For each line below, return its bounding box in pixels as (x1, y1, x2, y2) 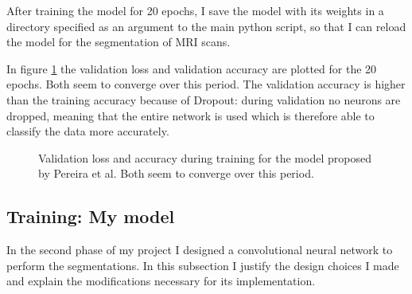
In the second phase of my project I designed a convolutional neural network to (6, 241, 393, 258)
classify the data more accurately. (6, 123, 169, 139)
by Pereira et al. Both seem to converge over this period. (38, 165, 314, 182)
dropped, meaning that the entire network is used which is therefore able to (6, 107, 375, 123)
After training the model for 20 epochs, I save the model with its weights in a (6, 2, 384, 18)
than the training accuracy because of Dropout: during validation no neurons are (6, 91, 401, 108)
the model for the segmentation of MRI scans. (6, 33, 231, 50)
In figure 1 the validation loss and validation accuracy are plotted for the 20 (6, 60, 377, 76)
